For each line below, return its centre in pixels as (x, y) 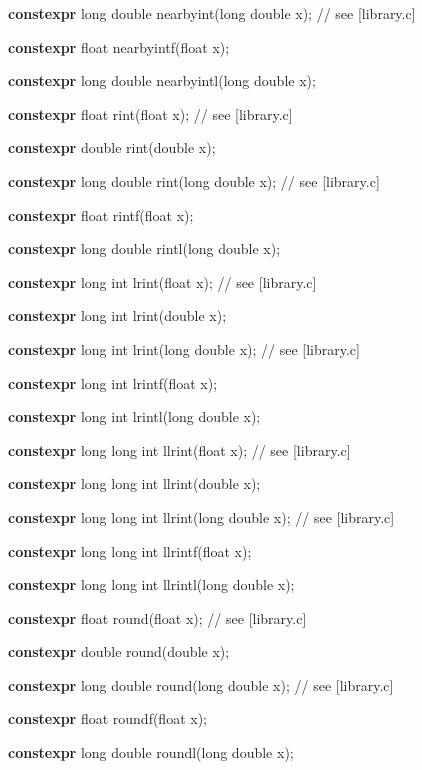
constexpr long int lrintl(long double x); (134, 416)
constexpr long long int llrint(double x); (134, 483)
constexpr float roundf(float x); (107, 718)
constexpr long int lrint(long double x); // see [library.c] (184, 348)
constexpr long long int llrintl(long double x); (151, 584)
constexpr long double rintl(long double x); (144, 248)
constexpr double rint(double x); (112, 147)
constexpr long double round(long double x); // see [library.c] (201, 684)
